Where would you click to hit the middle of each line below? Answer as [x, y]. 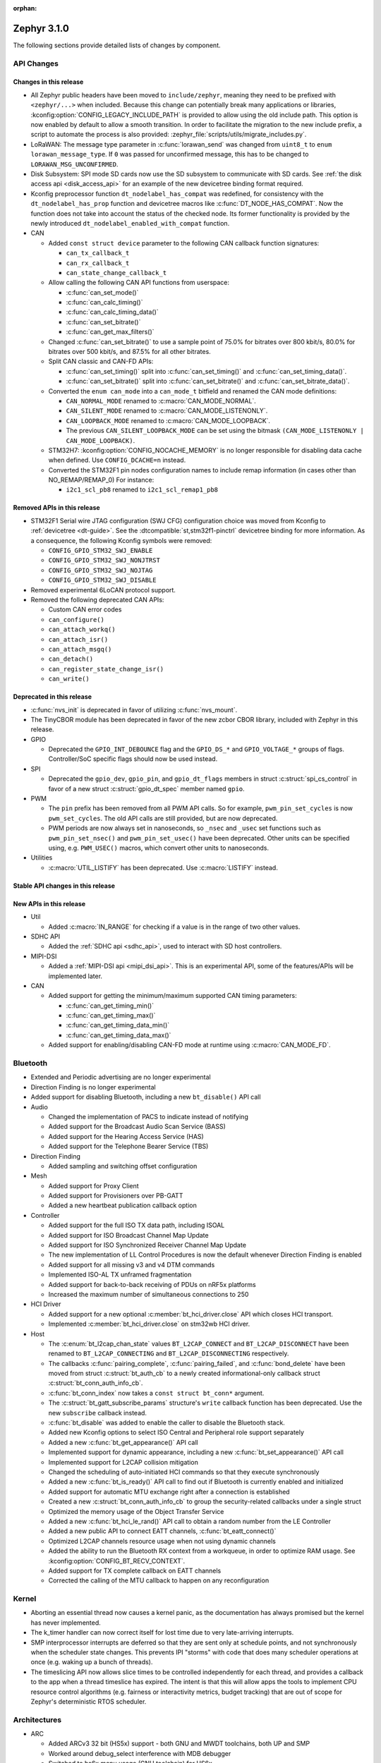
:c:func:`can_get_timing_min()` [110, 1006]
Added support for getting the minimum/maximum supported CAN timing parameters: [173, 996]
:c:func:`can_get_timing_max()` [111, 1015]
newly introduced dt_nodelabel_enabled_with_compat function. [130, 223]
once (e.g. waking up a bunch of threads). [92, 1662]
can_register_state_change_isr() [106, 669]
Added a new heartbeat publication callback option [122, 1205]
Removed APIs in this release [56, 508]
